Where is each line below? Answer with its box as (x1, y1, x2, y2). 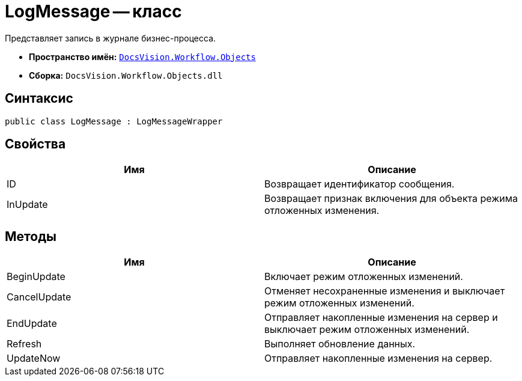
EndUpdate (7, 317, 57, 330)
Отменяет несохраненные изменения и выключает (264, 285, 505, 297)
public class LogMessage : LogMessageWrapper (5, 116, 223, 126)
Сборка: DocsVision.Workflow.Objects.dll (29, 70, 223, 81)
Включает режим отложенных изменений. (264, 270, 463, 283)
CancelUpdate (7, 291, 71, 303)
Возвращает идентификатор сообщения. (264, 178, 455, 190)
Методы (5, 228, 56, 244)
